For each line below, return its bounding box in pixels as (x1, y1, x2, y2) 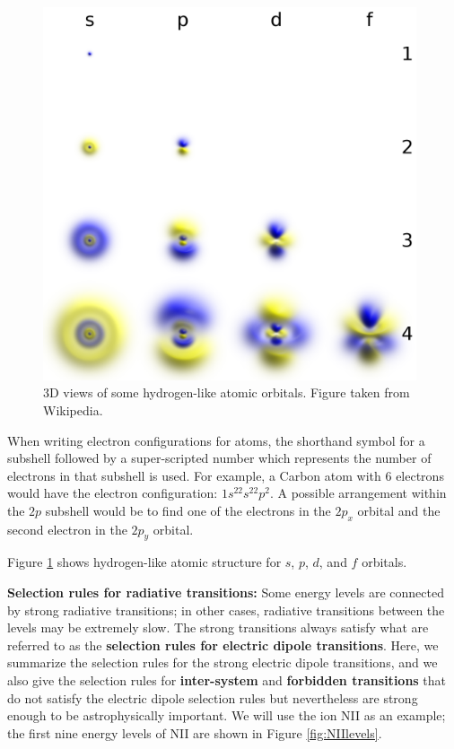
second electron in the (7, 519, 127, 538)
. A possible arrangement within (269, 483, 447, 502)
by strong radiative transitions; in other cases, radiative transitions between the (7, 600, 445, 619)
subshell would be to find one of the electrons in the (45, 501, 331, 519)
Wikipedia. (43, 400, 103, 419)
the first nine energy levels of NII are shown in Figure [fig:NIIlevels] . (7, 723, 382, 742)
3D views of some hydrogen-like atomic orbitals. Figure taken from (43, 383, 410, 402)
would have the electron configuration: (7, 483, 218, 502)
